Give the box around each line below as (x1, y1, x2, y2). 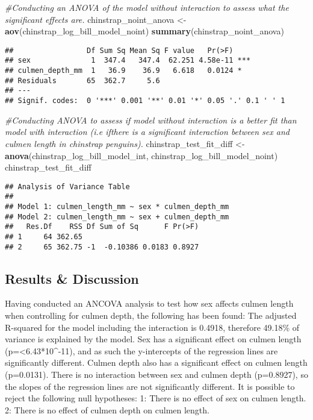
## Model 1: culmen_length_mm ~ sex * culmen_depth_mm (5, 202, 229, 211)
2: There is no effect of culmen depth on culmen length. (5, 403, 209, 416)
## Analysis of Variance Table (5, 182, 130, 191)
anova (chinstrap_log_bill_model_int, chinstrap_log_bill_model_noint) (5, 149, 278, 161)
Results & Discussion (5, 269, 139, 287)
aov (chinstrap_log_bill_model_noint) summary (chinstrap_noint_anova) (5, 25, 284, 37)
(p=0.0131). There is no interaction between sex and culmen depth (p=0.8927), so (5, 368, 308, 381)
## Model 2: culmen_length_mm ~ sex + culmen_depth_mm (5, 212, 229, 221)
